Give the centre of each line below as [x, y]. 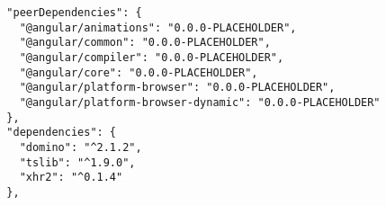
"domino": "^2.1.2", [81, 147]
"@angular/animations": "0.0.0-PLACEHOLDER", [158, 27]
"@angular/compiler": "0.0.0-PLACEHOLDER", [152, 57]
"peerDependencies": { [74, 13]
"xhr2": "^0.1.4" [71, 178]
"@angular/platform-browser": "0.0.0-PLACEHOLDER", [177, 88]
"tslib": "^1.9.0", [77, 162]
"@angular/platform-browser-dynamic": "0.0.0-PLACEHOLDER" [200, 102]
